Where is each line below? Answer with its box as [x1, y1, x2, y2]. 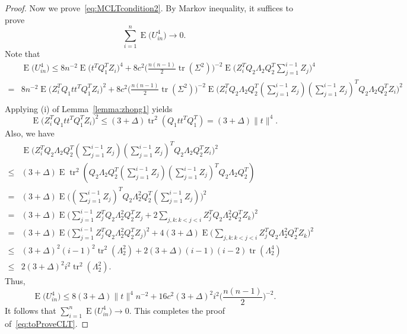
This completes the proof [134, 304, 225, 316]
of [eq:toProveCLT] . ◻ [5, 317, 89, 329]
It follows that [5, 304, 56, 316]
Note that [5, 47, 40, 60]
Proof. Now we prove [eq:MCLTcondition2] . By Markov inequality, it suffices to [5, 2, 293, 14]
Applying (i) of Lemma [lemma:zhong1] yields [5, 102, 173, 114]
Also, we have [5, 126, 55, 139]
